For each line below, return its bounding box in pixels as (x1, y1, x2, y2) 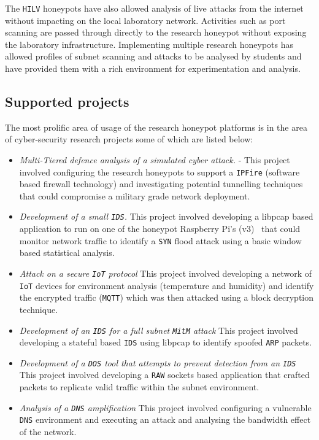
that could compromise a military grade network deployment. (19, 189, 250, 202)
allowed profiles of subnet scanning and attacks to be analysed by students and (5, 50, 302, 63)
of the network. (19, 425, 77, 438)
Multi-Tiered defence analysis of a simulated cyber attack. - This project (19, 153, 290, 166)
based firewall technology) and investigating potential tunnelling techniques (19, 177, 303, 190)
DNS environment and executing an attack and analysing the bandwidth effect (19, 413, 311, 426)
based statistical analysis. (19, 246, 115, 259)
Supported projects (5, 92, 129, 111)
